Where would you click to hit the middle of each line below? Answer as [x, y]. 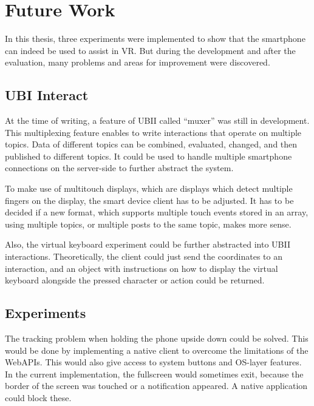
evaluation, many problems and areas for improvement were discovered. [138, 62]
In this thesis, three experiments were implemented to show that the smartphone [155, 39]
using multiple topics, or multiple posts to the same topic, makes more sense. [148, 224]
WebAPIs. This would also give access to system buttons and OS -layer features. [153, 362]
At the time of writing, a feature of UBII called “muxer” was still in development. [157, 120]
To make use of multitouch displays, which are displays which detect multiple [149, 188]
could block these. [38, 398]
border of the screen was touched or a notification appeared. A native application [156, 386]
